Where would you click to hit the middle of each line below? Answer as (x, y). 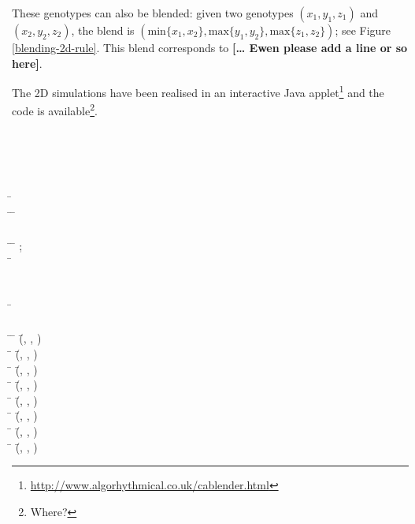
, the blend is (103, 30)
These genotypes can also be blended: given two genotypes (153, 13)
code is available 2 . (55, 110)
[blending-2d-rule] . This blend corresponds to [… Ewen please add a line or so (210, 47)
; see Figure (363, 30)
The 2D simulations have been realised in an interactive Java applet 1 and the (198, 91)
